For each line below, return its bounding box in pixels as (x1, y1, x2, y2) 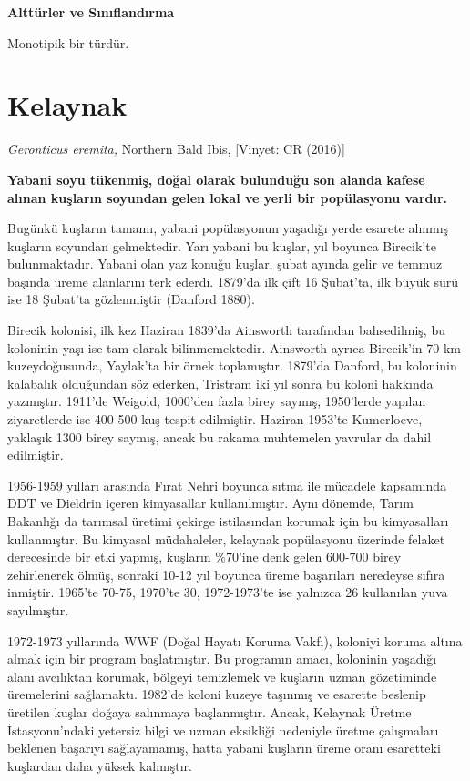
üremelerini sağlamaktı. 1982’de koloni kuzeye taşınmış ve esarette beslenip (7, 685, 426, 704)
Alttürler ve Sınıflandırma (7, 3, 175, 21)
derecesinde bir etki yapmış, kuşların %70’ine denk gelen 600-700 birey (7, 547, 402, 566)
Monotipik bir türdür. (7, 33, 129, 52)
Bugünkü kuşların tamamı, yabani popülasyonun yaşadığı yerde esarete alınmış (7, 218, 449, 238)
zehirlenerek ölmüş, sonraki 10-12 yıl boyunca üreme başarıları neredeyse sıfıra (7, 564, 445, 583)
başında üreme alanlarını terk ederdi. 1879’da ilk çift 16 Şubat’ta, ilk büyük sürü (7, 271, 459, 290)
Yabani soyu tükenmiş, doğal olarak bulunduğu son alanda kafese (7, 169, 425, 188)
